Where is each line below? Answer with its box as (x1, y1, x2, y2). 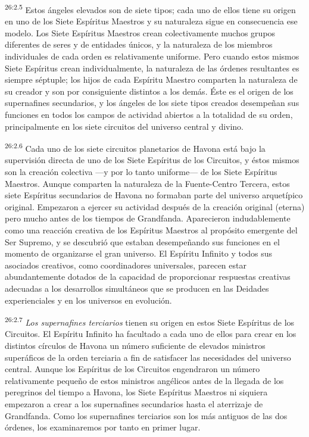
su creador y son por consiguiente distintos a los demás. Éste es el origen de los (5, 85, 294, 97)
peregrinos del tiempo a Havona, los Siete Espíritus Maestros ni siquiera (5, 386, 268, 398)
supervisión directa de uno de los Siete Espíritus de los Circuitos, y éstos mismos (5, 154, 299, 166)
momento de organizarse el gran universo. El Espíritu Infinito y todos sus (5, 247, 273, 260)
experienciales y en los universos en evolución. (5, 294, 172, 306)
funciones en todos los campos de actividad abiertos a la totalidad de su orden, (5, 108, 293, 120)
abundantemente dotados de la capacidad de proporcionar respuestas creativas (5, 270, 291, 283)
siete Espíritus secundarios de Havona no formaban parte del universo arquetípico (5, 189, 303, 201)
